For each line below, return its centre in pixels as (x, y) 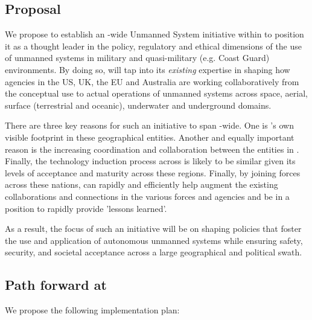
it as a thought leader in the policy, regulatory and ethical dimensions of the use (153, 46)
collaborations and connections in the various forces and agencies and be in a (147, 196)
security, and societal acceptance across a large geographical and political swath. (154, 252)
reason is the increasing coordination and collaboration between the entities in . (152, 149)
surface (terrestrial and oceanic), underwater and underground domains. (138, 105)
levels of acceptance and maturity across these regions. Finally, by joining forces (153, 172)
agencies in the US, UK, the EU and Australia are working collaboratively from (152, 81)
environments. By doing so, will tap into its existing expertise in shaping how (148, 69)
